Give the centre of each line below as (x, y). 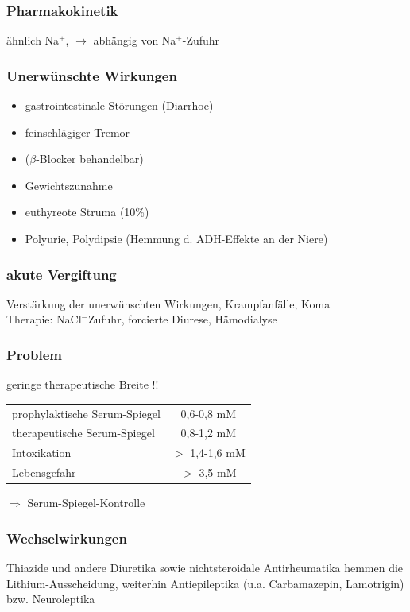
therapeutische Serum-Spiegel (83, 433)
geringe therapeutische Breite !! (83, 384)
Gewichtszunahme (69, 185)
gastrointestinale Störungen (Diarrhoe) (119, 105)
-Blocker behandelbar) (90, 159)
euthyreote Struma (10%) (87, 212)
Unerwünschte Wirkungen (92, 75)
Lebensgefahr (44, 473)
